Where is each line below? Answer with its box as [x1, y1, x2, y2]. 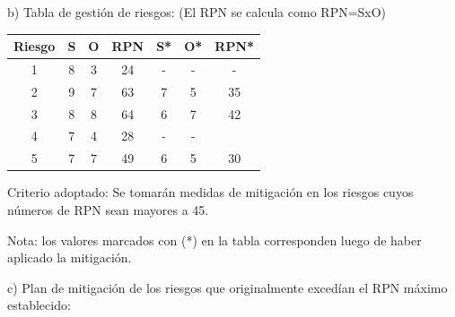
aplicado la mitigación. [7, 248, 132, 267]
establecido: [7, 296, 71, 314]
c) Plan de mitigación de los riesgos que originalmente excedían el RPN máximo [7, 278, 448, 296]
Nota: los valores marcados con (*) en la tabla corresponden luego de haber [7, 230, 422, 249]
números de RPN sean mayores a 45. [7, 201, 209, 218]
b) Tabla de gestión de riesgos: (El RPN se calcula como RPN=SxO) [7, 3, 387, 21]
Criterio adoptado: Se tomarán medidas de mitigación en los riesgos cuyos [7, 183, 414, 201]
